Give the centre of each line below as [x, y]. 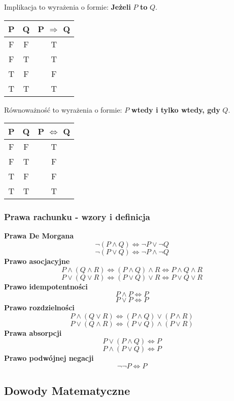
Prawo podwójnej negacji [49, 358]
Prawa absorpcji [33, 332]
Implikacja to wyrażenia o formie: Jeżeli [68, 7]
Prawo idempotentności [46, 286]
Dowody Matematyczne [67, 391]
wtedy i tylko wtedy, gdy [176, 109]
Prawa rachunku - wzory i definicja [77, 217]
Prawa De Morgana [39, 236]
